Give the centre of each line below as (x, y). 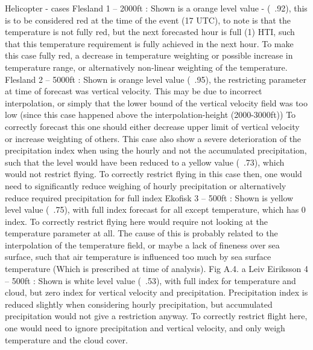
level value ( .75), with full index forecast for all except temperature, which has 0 (155, 209)
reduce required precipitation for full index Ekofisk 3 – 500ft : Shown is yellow (149, 197)
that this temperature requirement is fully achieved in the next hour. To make (149, 43)
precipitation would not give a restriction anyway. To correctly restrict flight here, (156, 316)
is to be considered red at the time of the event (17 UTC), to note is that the (148, 20)
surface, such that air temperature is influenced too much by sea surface (138, 257)
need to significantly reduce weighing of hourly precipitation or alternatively (146, 185)
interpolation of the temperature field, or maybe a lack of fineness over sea (142, 245)
